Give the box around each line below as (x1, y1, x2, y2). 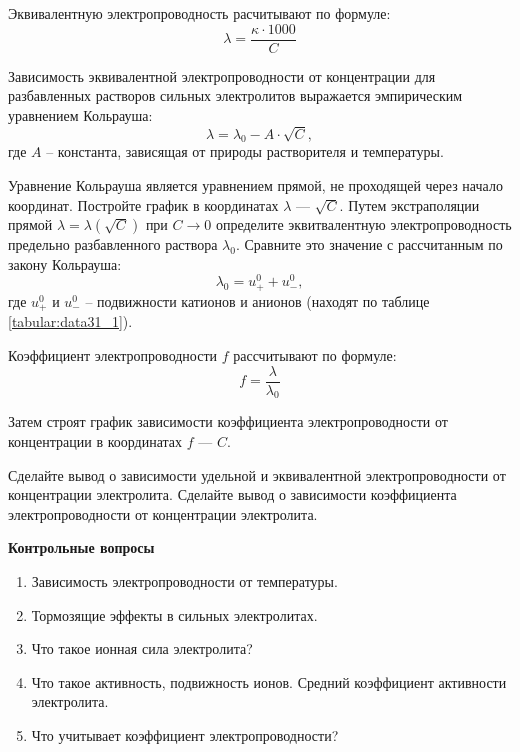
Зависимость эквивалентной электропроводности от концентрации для (8, 65, 436, 86)
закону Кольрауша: (8, 253, 122, 274)
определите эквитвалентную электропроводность (215, 214, 512, 235)
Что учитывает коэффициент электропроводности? (31, 724, 339, 745)
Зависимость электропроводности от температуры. (31, 570, 338, 591)
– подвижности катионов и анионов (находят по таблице (85, 290, 430, 311)
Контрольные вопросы (8, 537, 155, 558)
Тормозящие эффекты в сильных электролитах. (31, 604, 318, 625)
